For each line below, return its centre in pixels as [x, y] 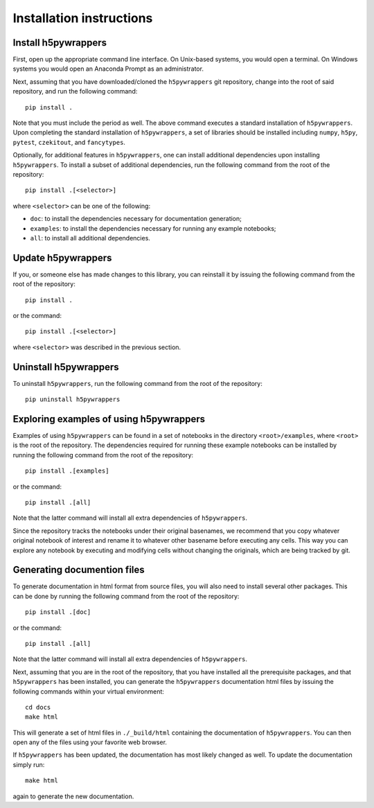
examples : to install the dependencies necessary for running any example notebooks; [153, 228]
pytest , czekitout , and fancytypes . [69, 142]
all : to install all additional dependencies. [90, 238]
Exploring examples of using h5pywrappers [109, 419]
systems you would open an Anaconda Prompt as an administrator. [108, 69]
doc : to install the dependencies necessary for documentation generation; [136, 219]
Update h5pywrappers [62, 257]
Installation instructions [83, 18]
